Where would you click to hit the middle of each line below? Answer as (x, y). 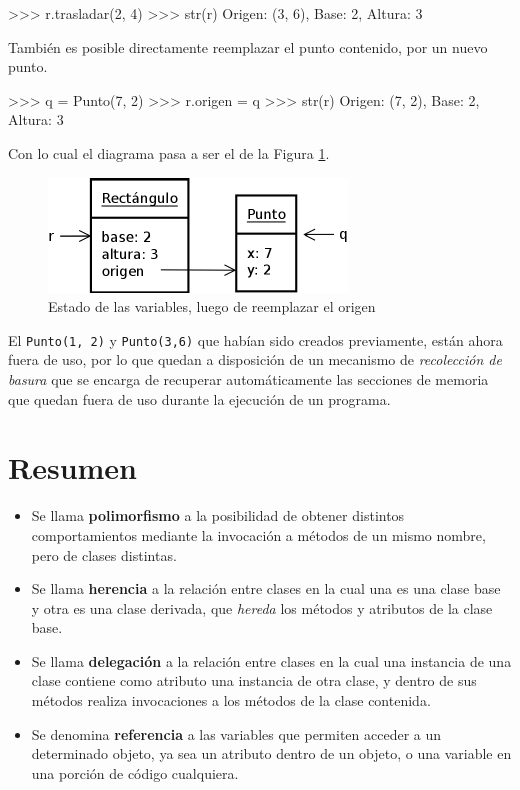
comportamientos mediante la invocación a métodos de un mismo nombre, (258, 534)
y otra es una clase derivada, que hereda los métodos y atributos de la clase (262, 607)
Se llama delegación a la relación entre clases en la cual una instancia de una (271, 660)
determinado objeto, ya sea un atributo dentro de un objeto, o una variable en (271, 753)
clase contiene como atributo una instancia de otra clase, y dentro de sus (254, 680)
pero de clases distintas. (104, 554)
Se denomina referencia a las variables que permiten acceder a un (236, 733)
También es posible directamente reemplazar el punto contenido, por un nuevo (248, 46)
